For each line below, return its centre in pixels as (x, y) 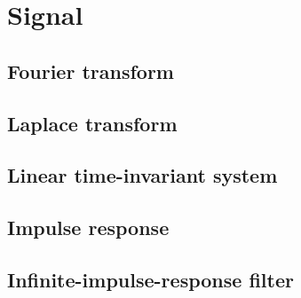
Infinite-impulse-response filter (150, 279)
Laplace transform (92, 123)
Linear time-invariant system (143, 175)
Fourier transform (91, 71)
